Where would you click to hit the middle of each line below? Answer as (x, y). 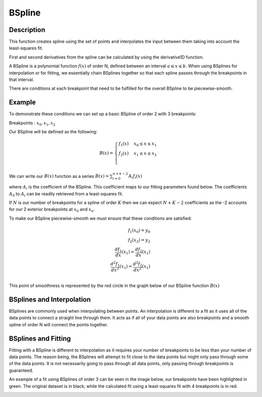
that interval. (22, 79)
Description (27, 30)
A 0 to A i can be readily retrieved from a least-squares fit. (66, 194)
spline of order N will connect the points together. (59, 324)
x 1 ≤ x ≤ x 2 (145, 154)
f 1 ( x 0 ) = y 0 (139, 231)
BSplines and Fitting (40, 339)
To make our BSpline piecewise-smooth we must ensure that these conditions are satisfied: (100, 218)
